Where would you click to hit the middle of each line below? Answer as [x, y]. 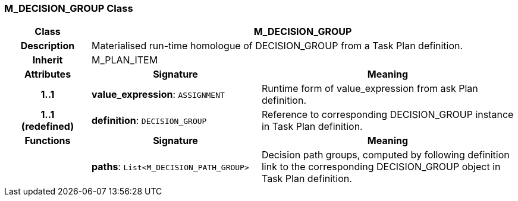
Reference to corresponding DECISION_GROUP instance [387, 115]
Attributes [48, 74]
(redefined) [48, 127]
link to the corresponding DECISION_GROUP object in [381, 167]
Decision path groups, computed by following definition [385, 155]
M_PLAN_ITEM [125, 60]
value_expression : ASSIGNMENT [158, 95]
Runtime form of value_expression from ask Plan [370, 89]
